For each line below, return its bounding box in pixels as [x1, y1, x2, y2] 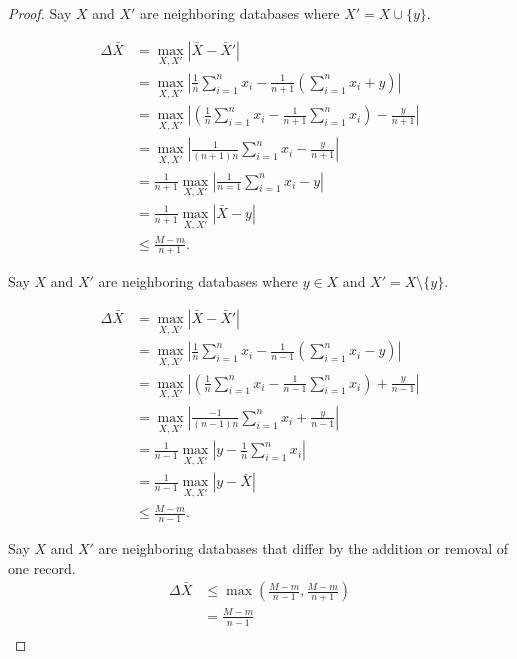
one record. [8, 557, 76, 578]
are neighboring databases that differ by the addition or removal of [98, 537, 509, 558]
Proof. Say [8, 3, 72, 23]
